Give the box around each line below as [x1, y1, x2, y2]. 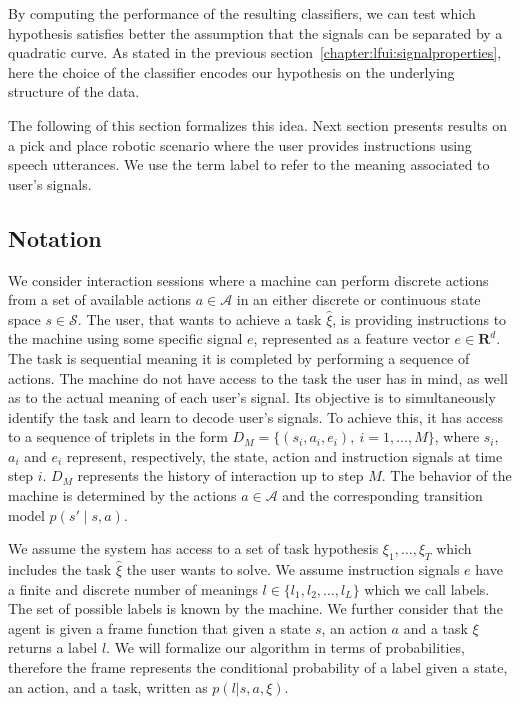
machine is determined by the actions [8, 485, 237, 506]
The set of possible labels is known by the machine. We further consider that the [8, 598, 503, 619]
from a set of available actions [8, 289, 191, 310]
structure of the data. [8, 81, 140, 102]
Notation [8, 222, 102, 253]
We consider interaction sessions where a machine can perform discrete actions [8, 269, 489, 290]
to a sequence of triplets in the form [8, 426, 228, 447]
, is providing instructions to [332, 308, 507, 329]
